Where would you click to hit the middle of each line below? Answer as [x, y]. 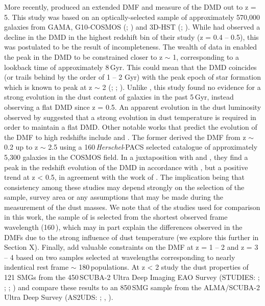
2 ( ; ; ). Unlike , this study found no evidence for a [182, 87]
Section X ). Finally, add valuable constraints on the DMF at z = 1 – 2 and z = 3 [131, 247]
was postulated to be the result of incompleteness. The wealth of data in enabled [131, 47]
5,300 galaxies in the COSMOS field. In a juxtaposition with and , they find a [126, 157]
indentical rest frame [37, 267]
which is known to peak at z [48, 87]
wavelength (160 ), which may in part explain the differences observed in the [123, 227]
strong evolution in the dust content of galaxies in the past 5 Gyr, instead [119, 97]
